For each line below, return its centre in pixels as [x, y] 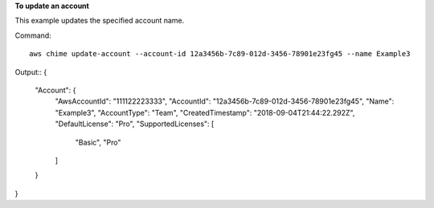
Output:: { [31, 71]
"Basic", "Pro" [98, 142]
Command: [33, 35]
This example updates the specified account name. [100, 21]
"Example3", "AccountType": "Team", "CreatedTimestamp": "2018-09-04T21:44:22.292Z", [205, 112]
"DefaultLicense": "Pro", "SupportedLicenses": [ [135, 124]
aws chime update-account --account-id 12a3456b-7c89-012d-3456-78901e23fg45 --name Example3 [220, 54]
